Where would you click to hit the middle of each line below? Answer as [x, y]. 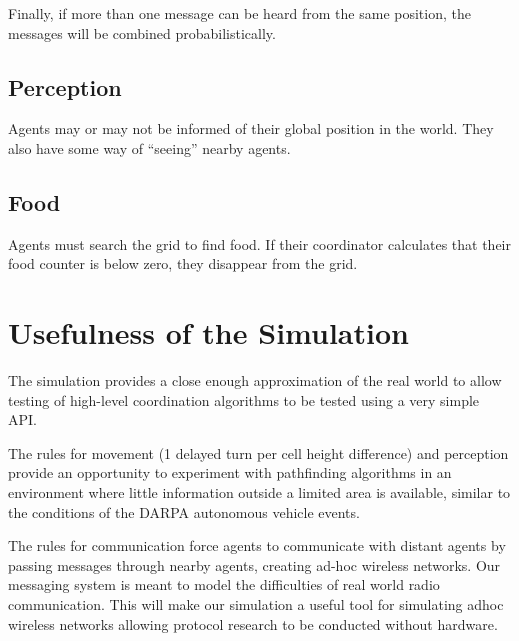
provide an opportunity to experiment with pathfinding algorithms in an [230, 472]
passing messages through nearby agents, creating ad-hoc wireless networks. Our [254, 564]
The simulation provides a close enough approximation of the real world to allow [255, 380]
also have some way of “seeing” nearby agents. [149, 147]
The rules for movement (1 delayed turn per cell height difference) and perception [258, 452]
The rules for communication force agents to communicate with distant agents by [257, 545]
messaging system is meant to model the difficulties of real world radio [224, 584]
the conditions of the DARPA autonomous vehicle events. [184, 511]
